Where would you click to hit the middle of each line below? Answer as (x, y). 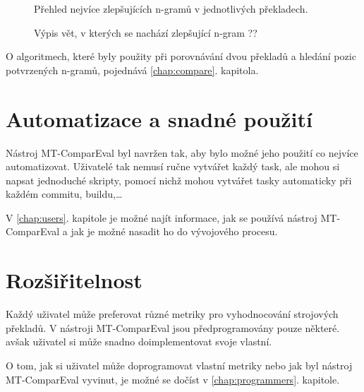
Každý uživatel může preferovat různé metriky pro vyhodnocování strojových (172, 314)
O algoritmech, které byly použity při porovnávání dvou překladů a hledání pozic (181, 56)
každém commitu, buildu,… (64, 194)
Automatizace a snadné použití (159, 118)
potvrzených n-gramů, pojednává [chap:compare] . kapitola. (132, 70)
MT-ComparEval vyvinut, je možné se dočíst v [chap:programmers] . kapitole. (173, 379)
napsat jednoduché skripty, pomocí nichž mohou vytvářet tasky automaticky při (179, 180)
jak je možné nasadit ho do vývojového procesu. (174, 231)
